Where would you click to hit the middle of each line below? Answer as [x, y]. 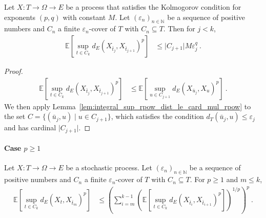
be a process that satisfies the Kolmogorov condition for [154, 7]
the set [15, 116]
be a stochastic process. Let [109, 167]
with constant [84, 17]
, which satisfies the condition [157, 116]
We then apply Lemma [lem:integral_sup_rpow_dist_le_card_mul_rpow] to [128, 106]
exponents [20, 17]
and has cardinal [30, 127]
